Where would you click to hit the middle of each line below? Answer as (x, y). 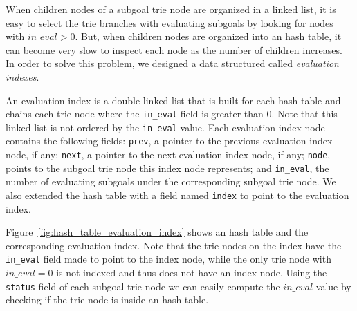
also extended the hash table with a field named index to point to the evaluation (177, 195)
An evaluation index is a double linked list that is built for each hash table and (173, 100)
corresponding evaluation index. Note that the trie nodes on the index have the (174, 245)
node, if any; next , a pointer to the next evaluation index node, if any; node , (168, 154)
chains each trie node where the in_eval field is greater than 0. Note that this (172, 114)
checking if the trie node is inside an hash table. (107, 300)
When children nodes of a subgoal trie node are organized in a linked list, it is (171, 9)
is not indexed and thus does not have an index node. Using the (192, 273)
